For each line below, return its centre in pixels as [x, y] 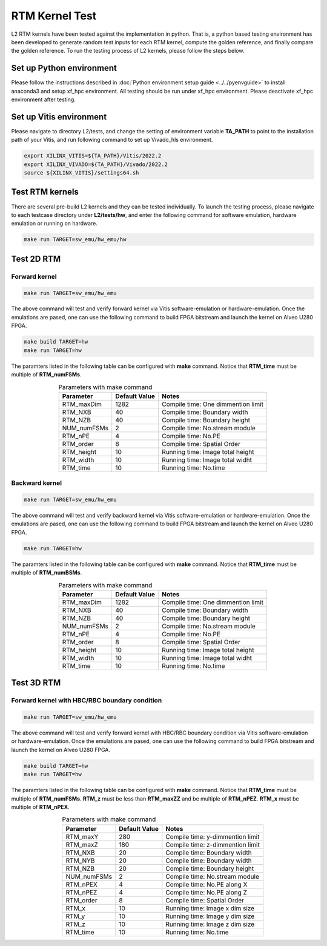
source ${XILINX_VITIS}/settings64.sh [81, 173]
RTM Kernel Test [54, 16]
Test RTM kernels [45, 192]
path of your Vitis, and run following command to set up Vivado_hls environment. [112, 140]
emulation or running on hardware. [54, 224]
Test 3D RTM [36, 683]
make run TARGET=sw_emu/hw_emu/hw [75, 240]
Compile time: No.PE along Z [206, 892]
